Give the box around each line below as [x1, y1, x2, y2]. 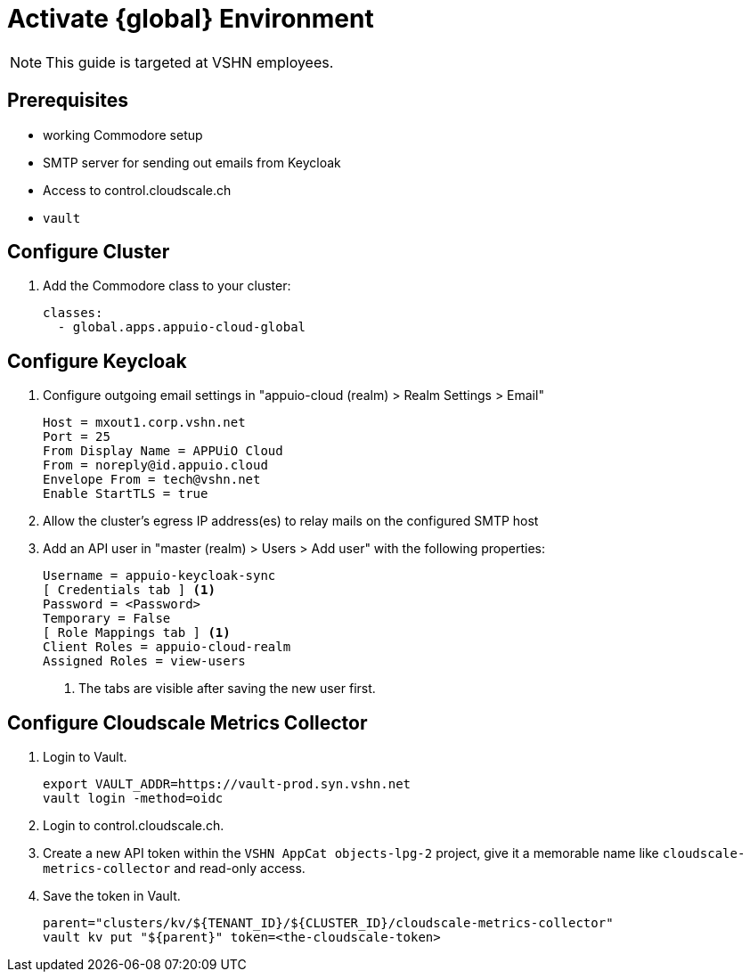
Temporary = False [43, 611, 171, 626]
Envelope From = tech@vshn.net [43, 472, 261, 487]
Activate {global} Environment [7, 4, 374, 34]
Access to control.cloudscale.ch [43, 182, 232, 198]
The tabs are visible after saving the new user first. [78, 681, 376, 697]
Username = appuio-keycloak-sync [43, 568, 276, 583]
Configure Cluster [7, 241, 170, 264]
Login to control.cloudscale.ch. [43, 818, 224, 834]
